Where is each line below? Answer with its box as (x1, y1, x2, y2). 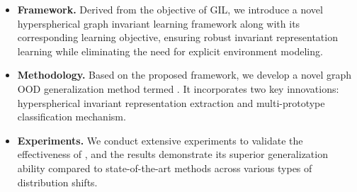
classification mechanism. (17, 109, 126, 124)
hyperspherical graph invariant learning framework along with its (17, 16, 300, 30)
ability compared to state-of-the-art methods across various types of (17, 160, 312, 175)
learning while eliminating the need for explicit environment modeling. (17, 43, 323, 58)
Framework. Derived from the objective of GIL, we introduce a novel (17, 2, 323, 16)
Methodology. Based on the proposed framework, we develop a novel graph (17, 67, 352, 82)
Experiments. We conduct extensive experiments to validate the (17, 132, 303, 147)
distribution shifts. (17, 174, 98, 189)
